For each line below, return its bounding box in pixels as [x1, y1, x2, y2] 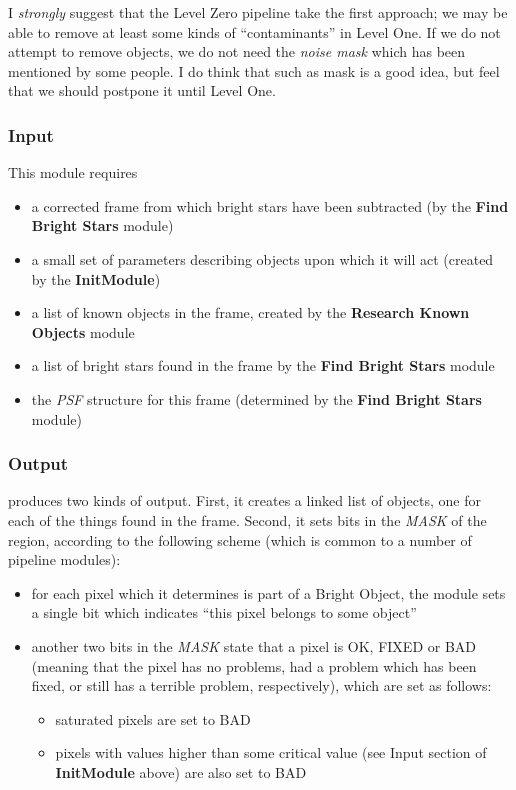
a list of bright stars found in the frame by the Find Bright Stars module [31, 355, 495, 376]
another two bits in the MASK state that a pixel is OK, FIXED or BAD [31, 635, 477, 656]
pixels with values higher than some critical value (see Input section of [55, 742, 487, 763]
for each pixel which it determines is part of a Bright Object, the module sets [31, 582, 506, 603]
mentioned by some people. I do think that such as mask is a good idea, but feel [8, 60, 500, 81]
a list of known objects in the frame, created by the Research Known [31, 302, 470, 323]
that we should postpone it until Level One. [8, 80, 276, 101]
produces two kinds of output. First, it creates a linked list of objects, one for [8, 490, 481, 511]
